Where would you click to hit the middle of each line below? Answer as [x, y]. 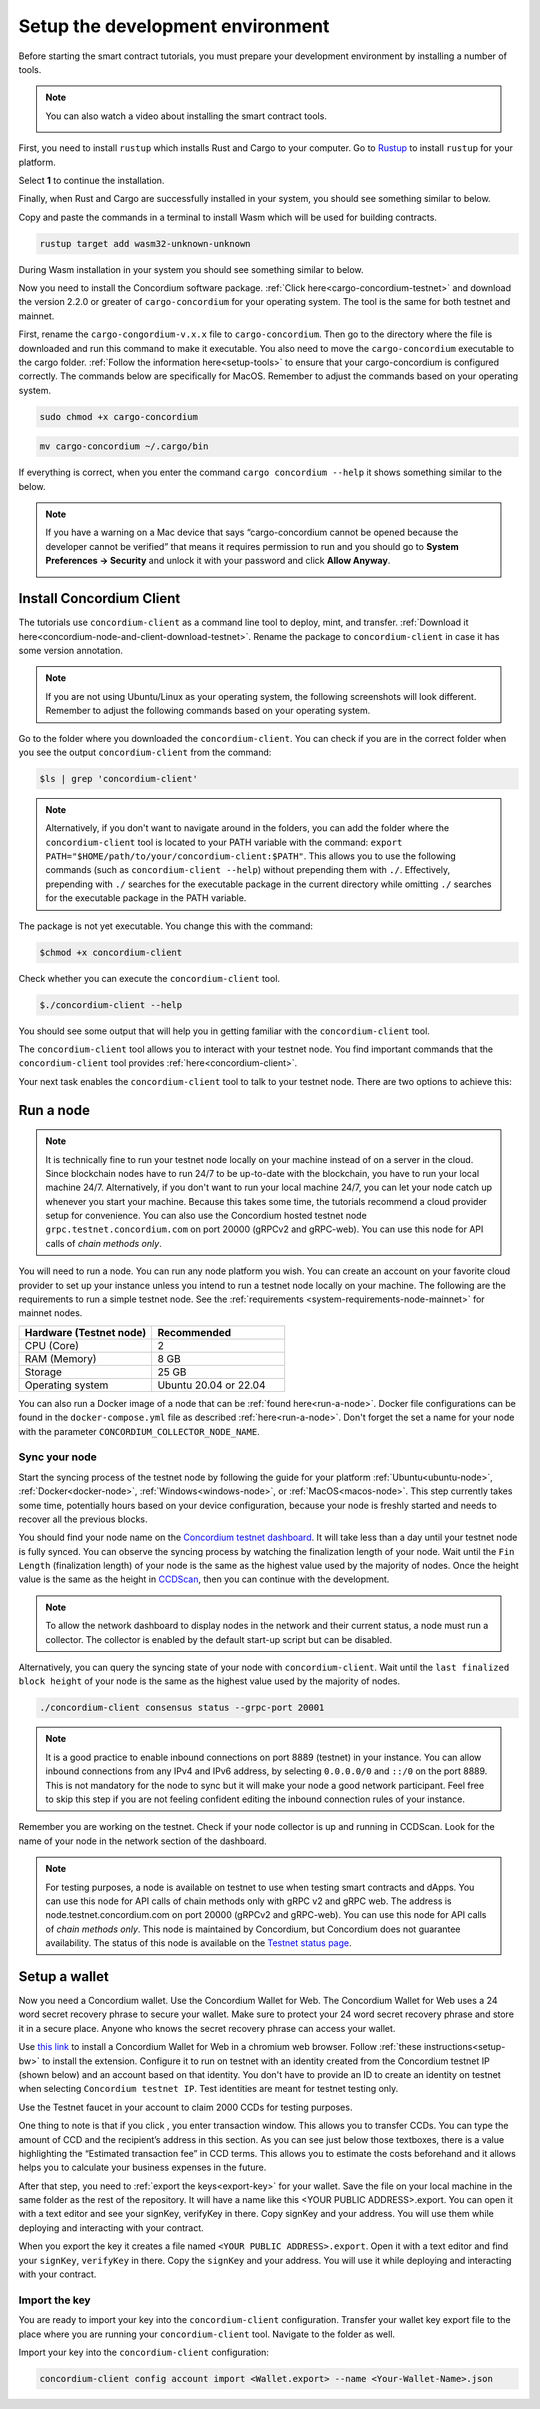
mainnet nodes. [50, 1313]
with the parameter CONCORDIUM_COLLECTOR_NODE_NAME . [139, 1431]
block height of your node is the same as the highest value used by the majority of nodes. [209, 1681]
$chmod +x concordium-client [111, 952]
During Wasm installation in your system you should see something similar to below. [191, 269]
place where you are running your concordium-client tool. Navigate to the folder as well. [206, 2334]
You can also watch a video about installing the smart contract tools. [186, 116]
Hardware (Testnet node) [85, 1332]
